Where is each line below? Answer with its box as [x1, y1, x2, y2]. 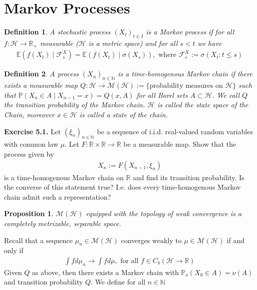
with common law [4, 139, 58, 149]
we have [198, 37, 222, 48]
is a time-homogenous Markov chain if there [118, 68, 253, 79]
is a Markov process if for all [146, 26, 235, 37]
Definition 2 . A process [4, 68, 79, 79]
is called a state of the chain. [79, 109, 168, 119]
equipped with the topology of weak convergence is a [86, 208, 242, 219]
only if [4, 245, 23, 256]
